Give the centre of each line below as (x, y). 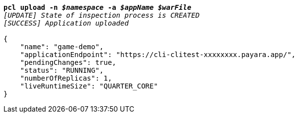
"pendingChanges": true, (68, 62)
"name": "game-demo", (62, 47)
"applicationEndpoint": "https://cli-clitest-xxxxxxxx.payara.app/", (158, 55)
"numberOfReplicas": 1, (66, 78)
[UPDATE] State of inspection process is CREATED (102, 15)
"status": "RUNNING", (62, 70)
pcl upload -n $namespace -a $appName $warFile (98, 7)
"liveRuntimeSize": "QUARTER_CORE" (89, 86)
